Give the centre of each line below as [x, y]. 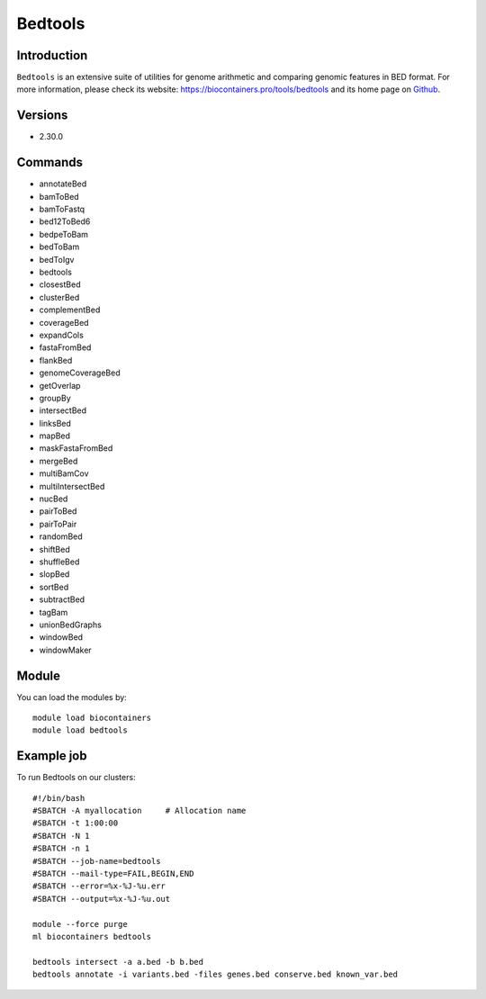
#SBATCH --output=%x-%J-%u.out [102, 899]
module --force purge [80, 924]
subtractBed [62, 599]
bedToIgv [57, 259]
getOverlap [60, 385]
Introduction [52, 55]
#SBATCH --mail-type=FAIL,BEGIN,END [113, 874]
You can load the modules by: [72, 697]
